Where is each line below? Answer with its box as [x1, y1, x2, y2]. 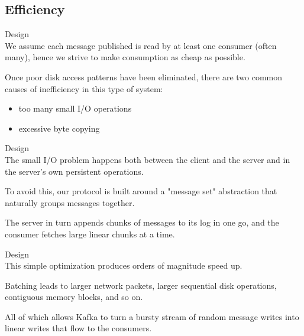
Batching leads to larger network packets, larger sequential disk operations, [5, 279, 277, 291]
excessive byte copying [18, 122, 100, 134]
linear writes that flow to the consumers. [5, 322, 152, 334]
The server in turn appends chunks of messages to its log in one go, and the [5, 216, 279, 229]
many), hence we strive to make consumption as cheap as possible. [5, 51, 245, 63]
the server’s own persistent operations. [5, 165, 144, 177]
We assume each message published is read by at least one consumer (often [5, 39, 277, 51]
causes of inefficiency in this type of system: [5, 82, 163, 94]
